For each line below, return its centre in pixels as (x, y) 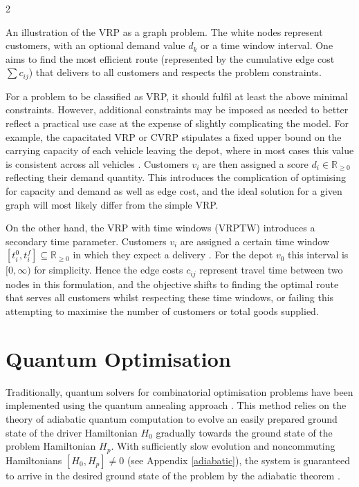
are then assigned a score (255, 163)
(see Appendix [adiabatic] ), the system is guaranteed (238, 460)
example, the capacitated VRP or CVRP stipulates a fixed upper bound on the (174, 136)
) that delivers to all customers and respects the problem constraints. (175, 72)
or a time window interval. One (267, 45)
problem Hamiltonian (51, 446)
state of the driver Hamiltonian (72, 432)
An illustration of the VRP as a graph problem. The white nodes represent (164, 31)
